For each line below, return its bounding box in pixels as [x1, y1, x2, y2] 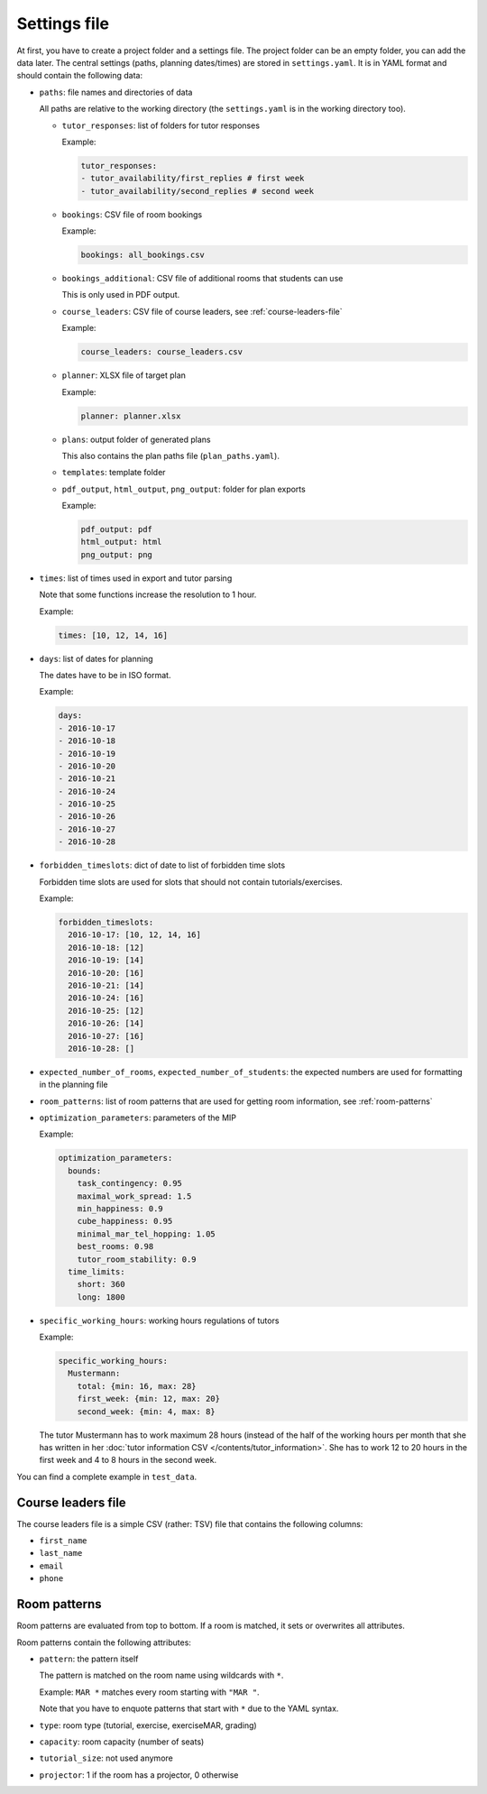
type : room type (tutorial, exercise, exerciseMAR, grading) [39, 1719, 257, 1731]
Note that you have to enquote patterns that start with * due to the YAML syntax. [39, 1703, 339, 1714]
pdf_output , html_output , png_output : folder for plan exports [61, 483, 306, 494]
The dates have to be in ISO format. [39, 669, 171, 680]
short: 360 [77, 1279, 125, 1290]
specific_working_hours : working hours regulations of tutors [39, 1315, 280, 1326]
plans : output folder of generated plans [61, 434, 211, 445]
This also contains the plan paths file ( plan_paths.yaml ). [61, 450, 280, 461]
